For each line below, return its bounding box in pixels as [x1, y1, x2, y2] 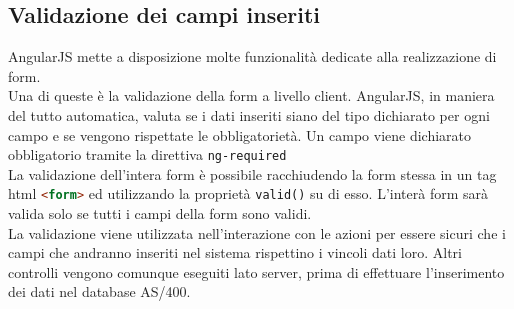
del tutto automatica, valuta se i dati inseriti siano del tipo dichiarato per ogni [8, 104, 490, 125]
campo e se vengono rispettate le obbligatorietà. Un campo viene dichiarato [8, 124, 472, 145]
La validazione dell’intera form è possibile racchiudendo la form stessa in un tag [8, 163, 497, 184]
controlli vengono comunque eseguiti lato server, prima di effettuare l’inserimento [8, 261, 505, 282]
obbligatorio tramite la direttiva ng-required [8, 144, 287, 165]
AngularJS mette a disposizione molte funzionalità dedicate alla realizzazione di [8, 46, 497, 67]
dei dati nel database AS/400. [8, 281, 191, 302]
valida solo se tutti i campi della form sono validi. [8, 203, 312, 224]
